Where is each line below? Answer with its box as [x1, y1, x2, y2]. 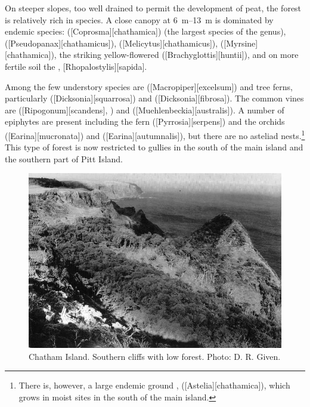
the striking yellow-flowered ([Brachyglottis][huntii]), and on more [59, 48, 299, 61]
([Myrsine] [220, 36, 258, 49]
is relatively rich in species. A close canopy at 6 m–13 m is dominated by [5, 13, 274, 26]
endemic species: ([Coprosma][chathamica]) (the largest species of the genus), [5, 25, 286, 38]
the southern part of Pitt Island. [5, 152, 123, 165]
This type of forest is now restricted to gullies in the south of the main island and [5, 141, 303, 153]
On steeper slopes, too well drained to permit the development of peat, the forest [5, 2, 302, 14]
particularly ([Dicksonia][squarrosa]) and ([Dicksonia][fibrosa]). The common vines [5, 92, 304, 104]
